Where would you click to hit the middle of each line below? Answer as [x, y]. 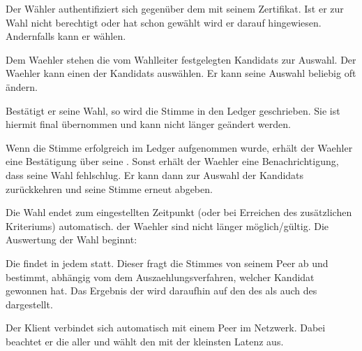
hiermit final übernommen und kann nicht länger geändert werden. [148, 124]
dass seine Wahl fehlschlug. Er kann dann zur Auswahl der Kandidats [155, 174]
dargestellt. [29, 304]
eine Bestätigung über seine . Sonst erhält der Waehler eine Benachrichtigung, [172, 161]
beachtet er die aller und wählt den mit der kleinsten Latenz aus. [145, 341]
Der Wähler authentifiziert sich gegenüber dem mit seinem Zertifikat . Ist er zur [175, 8]
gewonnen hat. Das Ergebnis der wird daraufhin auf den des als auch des [161, 291]
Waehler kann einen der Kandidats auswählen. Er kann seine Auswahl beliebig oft [181, 73]
